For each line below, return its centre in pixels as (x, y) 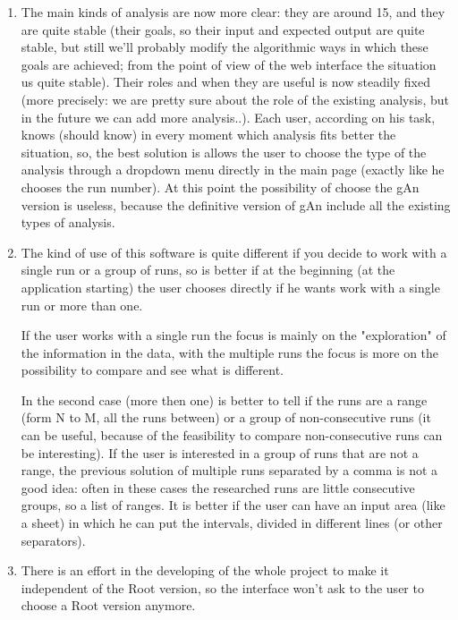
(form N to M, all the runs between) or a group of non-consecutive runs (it (226, 417)
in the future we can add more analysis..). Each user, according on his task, (228, 117)
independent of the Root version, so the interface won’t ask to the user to (222, 587)
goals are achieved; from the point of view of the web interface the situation (229, 64)
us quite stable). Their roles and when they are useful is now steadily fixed (225, 82)
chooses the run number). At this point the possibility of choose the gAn (220, 187)
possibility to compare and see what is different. (152, 370)
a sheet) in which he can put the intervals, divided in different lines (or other (232, 523)
